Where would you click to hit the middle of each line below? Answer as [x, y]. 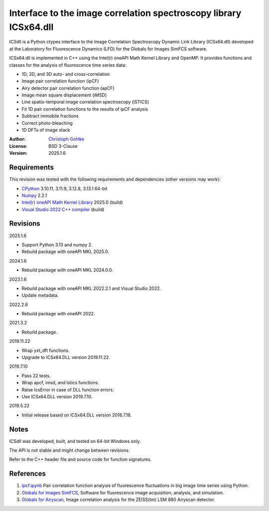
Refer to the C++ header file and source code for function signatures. [80, 460]
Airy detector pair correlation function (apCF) [68, 88]
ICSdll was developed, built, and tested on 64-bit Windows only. [75, 441]
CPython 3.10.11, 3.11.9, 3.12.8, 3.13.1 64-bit [65, 188]
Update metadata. [40, 295]
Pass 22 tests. [36, 376]
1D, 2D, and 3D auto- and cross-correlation [66, 74]
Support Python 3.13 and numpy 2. [57, 245]
